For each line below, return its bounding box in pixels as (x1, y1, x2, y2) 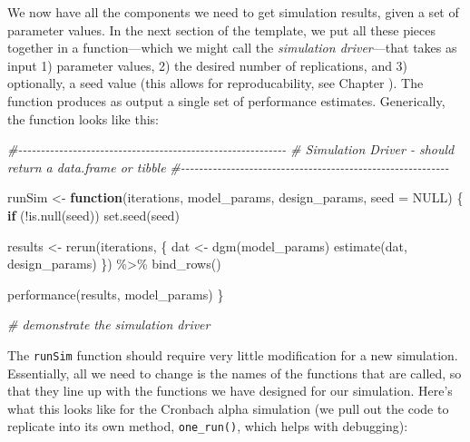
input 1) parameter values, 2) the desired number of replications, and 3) (7, 55, 408, 74)
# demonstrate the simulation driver (7, 315, 211, 334)
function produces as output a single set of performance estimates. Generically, (7, 91, 446, 110)
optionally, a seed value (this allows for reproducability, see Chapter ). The (7, 74, 424, 93)
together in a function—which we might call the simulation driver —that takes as (7, 38, 457, 57)
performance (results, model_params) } (7, 284, 224, 303)
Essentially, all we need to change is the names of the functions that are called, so (7, 363, 462, 382)
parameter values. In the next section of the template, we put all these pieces (7, 20, 436, 39)
